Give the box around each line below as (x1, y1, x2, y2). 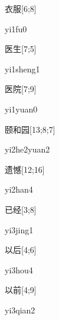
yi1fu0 (5, 22, 27, 35)
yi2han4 (5, 183, 33, 196)
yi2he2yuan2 (5, 143, 50, 156)
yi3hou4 (5, 263, 33, 276)
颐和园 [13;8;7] (5, 123, 55, 135)
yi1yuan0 (5, 102, 38, 115)
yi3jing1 (5, 223, 34, 236)
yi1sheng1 (5, 62, 40, 75)
